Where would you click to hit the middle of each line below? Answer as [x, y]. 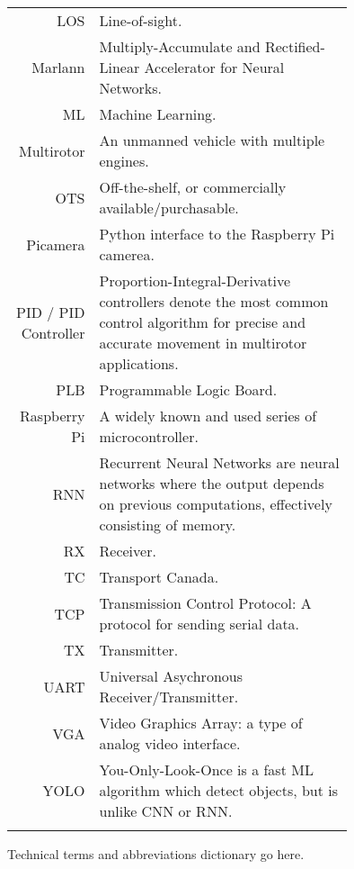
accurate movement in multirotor [203, 343]
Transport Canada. [159, 577]
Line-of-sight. [141, 20]
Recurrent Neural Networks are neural [219, 462]
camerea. [127, 254]
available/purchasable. [169, 208]
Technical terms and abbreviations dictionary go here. [156, 854]
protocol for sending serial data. [199, 624]
